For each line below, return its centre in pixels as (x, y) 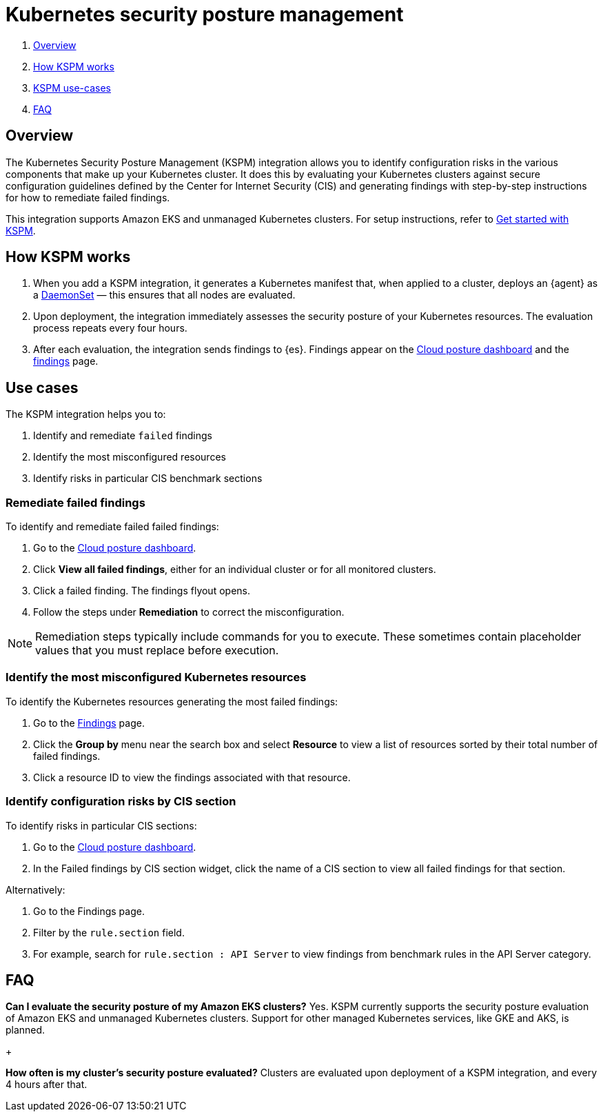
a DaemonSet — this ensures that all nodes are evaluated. (164, 295)
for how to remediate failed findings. (88, 197)
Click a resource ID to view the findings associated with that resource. (192, 777)
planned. (25, 1030)
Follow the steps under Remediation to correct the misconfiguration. (189, 612)
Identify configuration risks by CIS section (121, 802)
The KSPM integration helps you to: (86, 414)
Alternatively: (35, 889)
